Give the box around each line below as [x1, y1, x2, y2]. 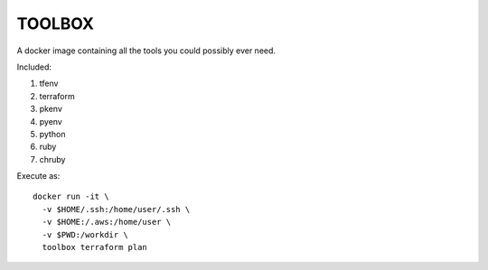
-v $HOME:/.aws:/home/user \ [42, 217, 172, 228]
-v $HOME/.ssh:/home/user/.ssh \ [42, 204, 191, 214]
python [39, 128, 66, 139]
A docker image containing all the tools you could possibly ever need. [16, 45, 276, 56]
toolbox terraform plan [42, 242, 148, 253]
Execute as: [16, 171, 61, 182]
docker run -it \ [33, 191, 109, 202]
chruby [39, 154, 66, 164]
